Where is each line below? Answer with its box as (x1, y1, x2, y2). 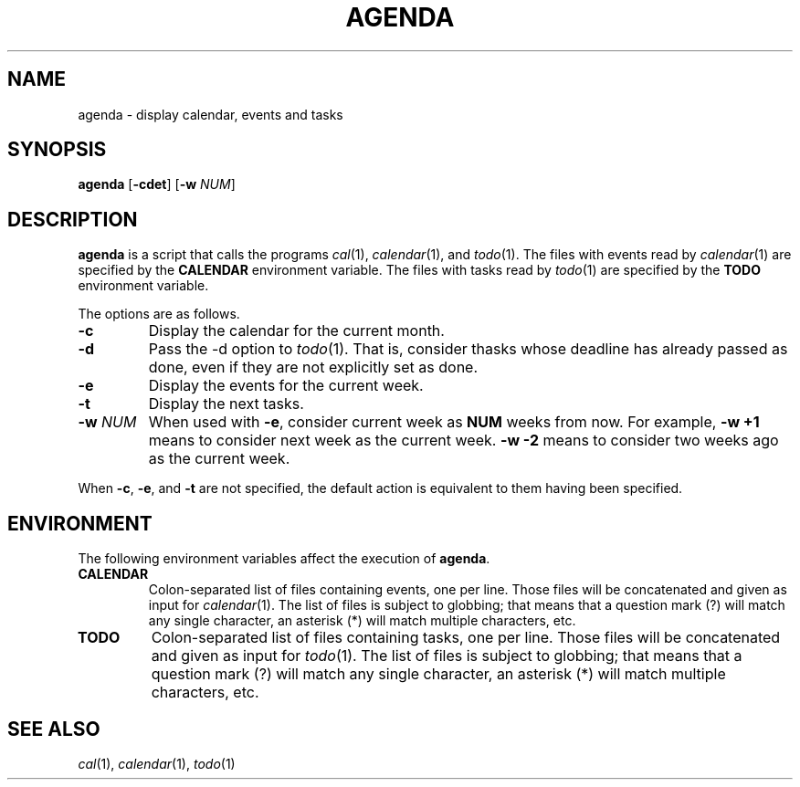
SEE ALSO (7, 717, 100, 740)
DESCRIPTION (7, 207, 138, 231)
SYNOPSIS (7, 138, 107, 162)
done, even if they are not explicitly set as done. (148, 358, 479, 377)
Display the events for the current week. (148, 376, 424, 395)
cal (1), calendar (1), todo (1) (78, 755, 236, 771)
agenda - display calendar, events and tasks (78, 106, 343, 122)
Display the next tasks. (148, 394, 304, 414)
